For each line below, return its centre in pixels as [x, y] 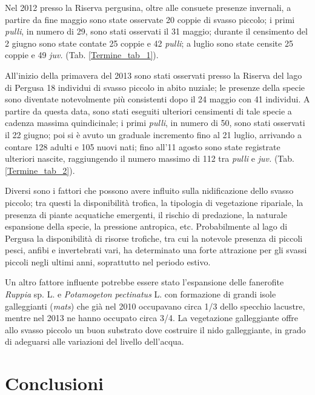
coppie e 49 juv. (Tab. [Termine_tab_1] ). [82, 55]
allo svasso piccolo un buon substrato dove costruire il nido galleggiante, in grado [155, 329]
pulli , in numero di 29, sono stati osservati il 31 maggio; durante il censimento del [156, 31]
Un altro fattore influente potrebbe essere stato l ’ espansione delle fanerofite [144, 282]
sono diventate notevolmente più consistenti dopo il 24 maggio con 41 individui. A [157, 99]
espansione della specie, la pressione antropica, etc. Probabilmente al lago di [146, 226]
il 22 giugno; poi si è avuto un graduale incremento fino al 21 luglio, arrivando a [153, 134]
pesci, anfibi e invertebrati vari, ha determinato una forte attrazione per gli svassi [156, 250]
